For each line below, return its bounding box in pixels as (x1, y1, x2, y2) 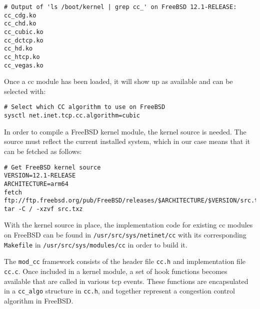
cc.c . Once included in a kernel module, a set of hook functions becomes (4, 266, 227, 276)
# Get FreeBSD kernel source (4, 163, 101, 171)
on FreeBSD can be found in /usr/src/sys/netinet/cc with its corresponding (4, 229, 246, 240)
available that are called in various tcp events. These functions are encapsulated (4, 275, 248, 286)
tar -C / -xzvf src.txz (4, 205, 83, 212)
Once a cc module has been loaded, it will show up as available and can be (4, 76, 233, 86)
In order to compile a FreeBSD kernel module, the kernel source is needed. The (4, 126, 246, 136)
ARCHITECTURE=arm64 (4, 180, 68, 187)
